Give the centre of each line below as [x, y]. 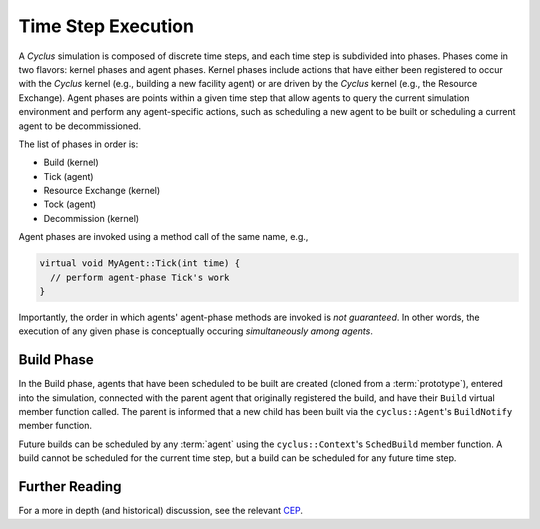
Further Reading [70, 486]
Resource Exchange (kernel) [102, 191]
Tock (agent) [70, 204]
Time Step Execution [106, 26]
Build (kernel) [71, 162]
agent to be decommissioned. [80, 126]
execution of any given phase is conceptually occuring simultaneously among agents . [196, 331]
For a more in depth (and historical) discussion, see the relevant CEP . [161, 511]
